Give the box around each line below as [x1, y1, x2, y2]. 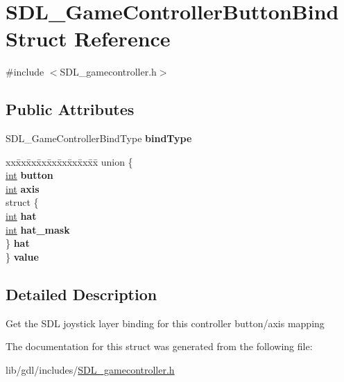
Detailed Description [6, 283, 157, 304]
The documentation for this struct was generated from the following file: [6, 339, 313, 354]
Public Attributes [6, 98, 135, 120]
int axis [6, 181, 40, 196]
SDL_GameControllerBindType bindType [6, 131, 192, 146]
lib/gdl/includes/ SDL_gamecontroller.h [6, 362, 175, 376]
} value [6, 249, 39, 263]
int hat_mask [6, 222, 70, 236]
